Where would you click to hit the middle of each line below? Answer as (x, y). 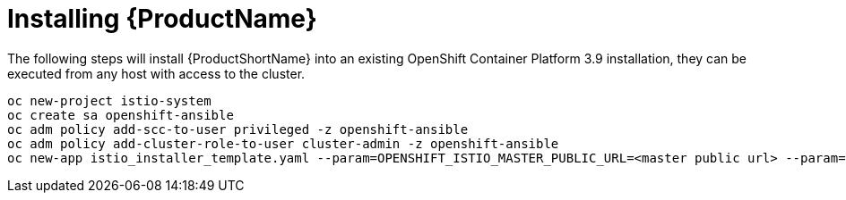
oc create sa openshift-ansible (121, 115)
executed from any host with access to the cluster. (156, 73)
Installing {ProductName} (162, 19)
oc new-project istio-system (109, 100)
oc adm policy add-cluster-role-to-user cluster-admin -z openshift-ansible (283, 143)
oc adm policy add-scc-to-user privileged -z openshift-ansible (238, 129)
